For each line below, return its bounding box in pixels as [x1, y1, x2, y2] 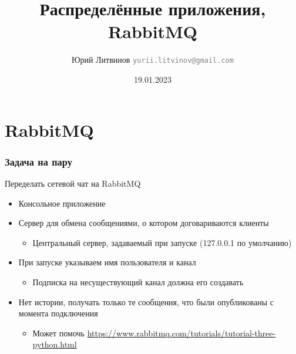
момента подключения [18, 307, 98, 319]
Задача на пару [5, 154, 72, 168]
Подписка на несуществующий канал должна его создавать [32, 275, 244, 288]
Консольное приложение [18, 197, 106, 209]
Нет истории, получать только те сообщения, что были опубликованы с [18, 295, 274, 308]
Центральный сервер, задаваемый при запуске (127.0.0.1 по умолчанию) [32, 236, 292, 248]
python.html [32, 338, 77, 350]
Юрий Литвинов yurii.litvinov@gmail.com [72, 53, 234, 66]
